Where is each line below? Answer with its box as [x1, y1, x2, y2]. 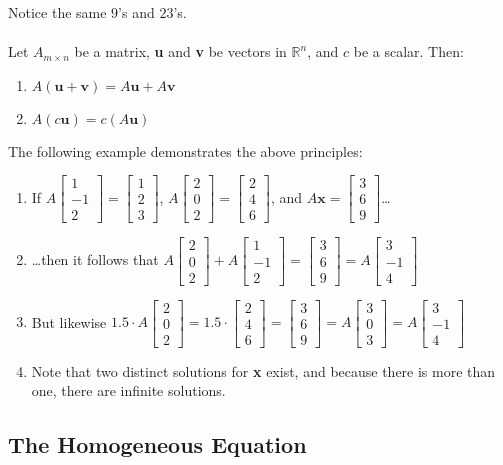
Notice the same [8, 2, 107, 22]
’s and [118, 2, 155, 22]
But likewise [31, 311, 107, 332]
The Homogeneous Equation [8, 429, 307, 460]
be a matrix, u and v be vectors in [74, 41, 287, 62]
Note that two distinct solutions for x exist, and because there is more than [31, 360, 496, 381]
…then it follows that [31, 249, 159, 270]
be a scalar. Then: [353, 41, 464, 62]
